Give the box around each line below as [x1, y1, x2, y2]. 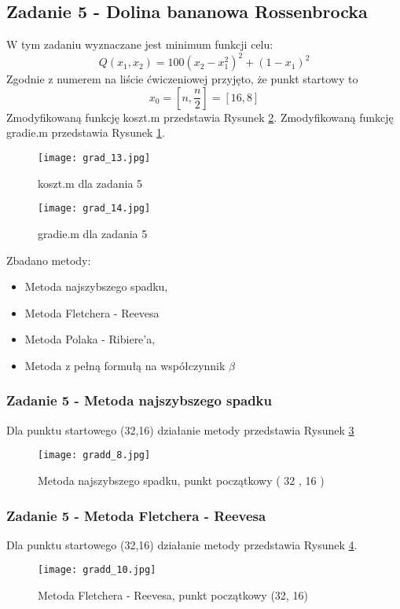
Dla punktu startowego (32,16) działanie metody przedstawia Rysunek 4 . [6, 536, 358, 552]
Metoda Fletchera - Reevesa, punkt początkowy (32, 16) [38, 587, 308, 603]
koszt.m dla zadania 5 [38, 174, 143, 191]
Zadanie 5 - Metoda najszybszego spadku [6, 391, 272, 410]
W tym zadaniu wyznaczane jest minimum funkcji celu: [6, 36, 273, 53]
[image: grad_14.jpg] [38, 203, 151, 215]
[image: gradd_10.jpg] [38, 564, 156, 576]
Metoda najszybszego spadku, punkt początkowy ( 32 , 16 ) [38, 472, 325, 489]
